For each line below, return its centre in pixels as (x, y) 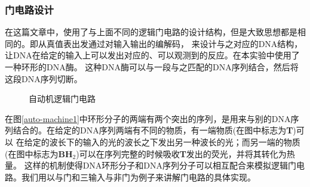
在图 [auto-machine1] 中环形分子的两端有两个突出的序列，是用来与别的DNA (148, 118)
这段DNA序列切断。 (44, 78)
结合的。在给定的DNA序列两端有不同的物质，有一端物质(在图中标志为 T (153, 130)
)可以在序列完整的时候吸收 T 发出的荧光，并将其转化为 (181, 153)
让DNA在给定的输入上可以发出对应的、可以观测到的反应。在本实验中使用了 (152, 55)
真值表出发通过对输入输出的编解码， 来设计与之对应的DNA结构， (174, 43)
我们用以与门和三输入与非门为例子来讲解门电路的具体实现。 (138, 177)
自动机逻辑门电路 (62, 99)
